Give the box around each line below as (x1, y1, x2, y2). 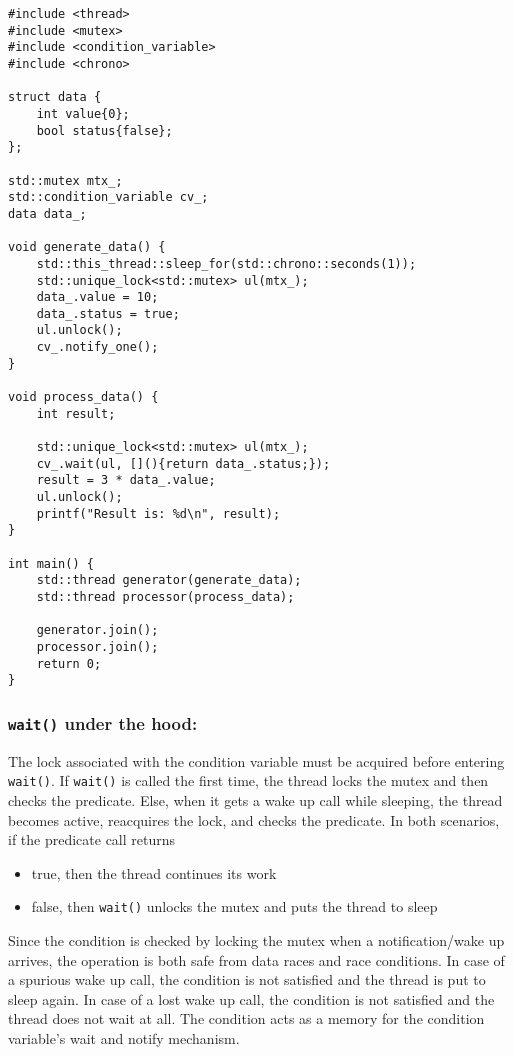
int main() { (8, 556, 94, 571)
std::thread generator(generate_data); (36, 573, 302, 588)
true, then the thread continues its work (31, 862, 277, 883)
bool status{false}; (36, 123, 173, 138)
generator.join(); (36, 623, 159, 638)
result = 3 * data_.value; (36, 473, 216, 488)
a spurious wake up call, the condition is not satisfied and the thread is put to (8, 969, 486, 990)
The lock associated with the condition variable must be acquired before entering (8, 750, 505, 771)
